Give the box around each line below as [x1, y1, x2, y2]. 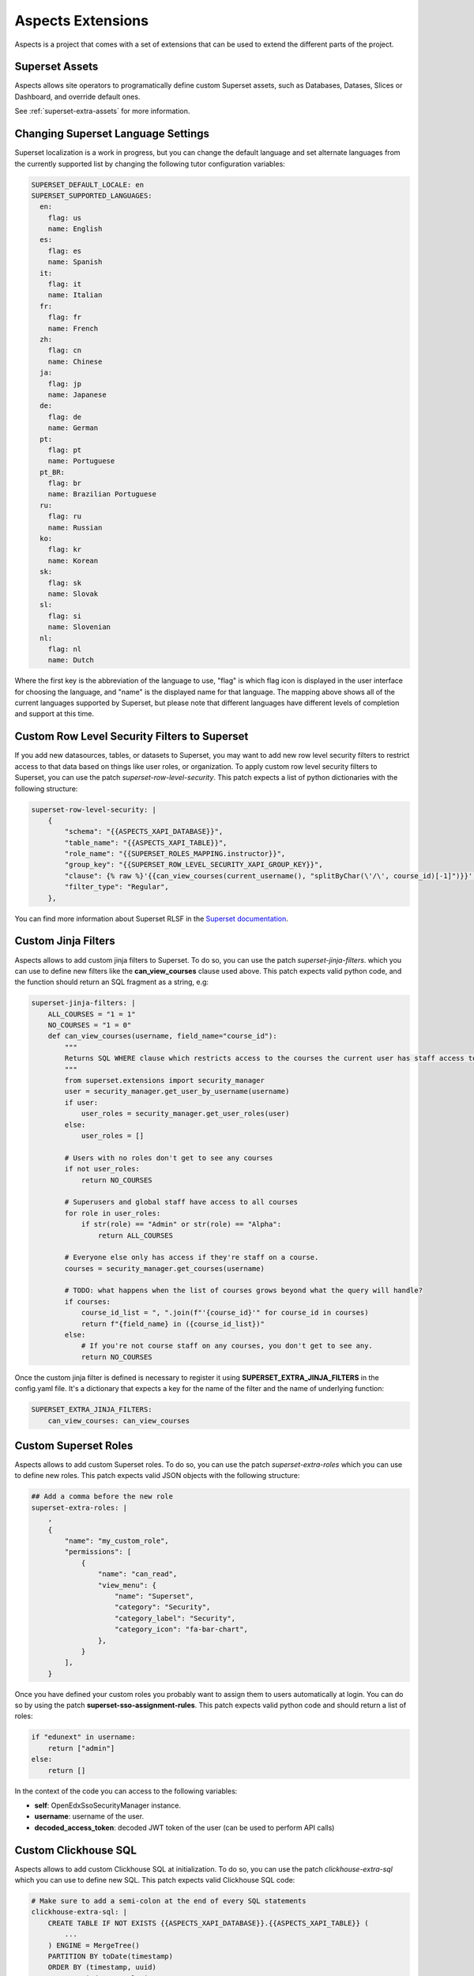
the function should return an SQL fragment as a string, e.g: [14, 977, 209, 987]
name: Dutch [47, 656, 95, 665]
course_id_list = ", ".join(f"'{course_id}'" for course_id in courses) [81, 1308, 369, 1318]
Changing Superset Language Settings [14, 127, 209, 141]
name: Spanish [47, 258, 103, 266]
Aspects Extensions [14, 12, 149, 29]
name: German [47, 424, 99, 432]
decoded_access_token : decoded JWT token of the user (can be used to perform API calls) [34, 1823, 335, 1832]
